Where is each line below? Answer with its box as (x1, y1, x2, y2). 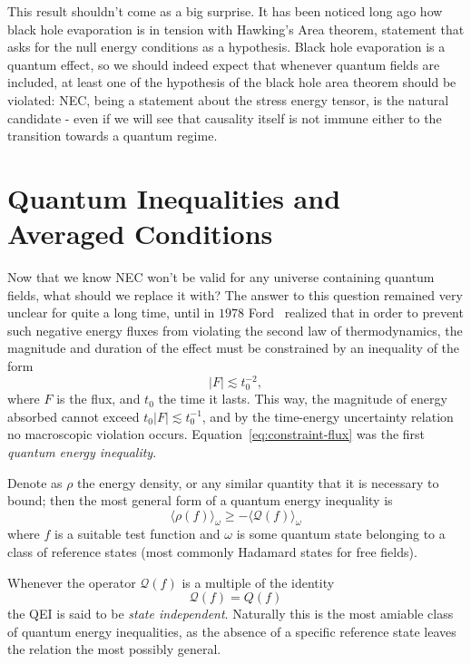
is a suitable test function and (54, 524, 221, 543)
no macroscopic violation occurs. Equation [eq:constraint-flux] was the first (7, 425, 426, 444)
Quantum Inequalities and (7, 179, 341, 216)
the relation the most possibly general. (7, 640, 221, 659)
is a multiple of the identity (182, 572, 335, 591)
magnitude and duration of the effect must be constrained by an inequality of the (7, 338, 460, 357)
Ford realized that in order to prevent (248, 303, 464, 322)
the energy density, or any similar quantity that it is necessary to (77, 473, 439, 492)
